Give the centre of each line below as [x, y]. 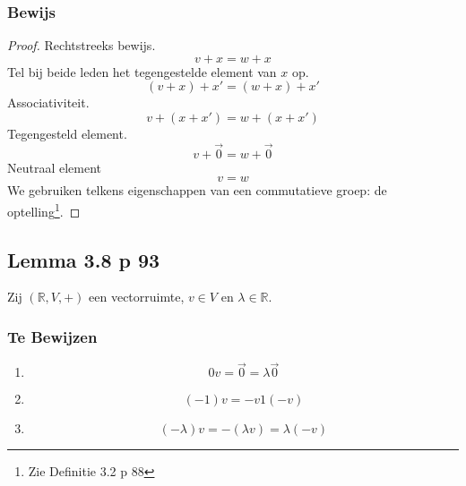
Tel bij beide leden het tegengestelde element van [142, 71]
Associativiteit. [48, 102]
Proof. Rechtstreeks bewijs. [82, 45]
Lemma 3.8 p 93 [84, 259]
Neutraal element [55, 167]
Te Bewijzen [52, 336]
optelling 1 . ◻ [44, 210]
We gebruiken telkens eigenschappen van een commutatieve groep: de [197, 190]
